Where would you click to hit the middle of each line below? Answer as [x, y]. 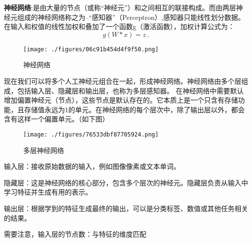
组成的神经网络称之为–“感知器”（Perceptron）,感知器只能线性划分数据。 [131, 17]
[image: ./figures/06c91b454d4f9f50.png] [91, 49]
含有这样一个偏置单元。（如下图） [56, 119]
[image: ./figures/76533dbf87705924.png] [91, 135]
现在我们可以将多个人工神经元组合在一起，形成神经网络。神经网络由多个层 [123, 81]
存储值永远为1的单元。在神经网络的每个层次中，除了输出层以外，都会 [134, 109]
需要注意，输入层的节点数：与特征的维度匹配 [75, 234]
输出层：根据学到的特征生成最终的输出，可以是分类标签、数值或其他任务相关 [126, 208]
